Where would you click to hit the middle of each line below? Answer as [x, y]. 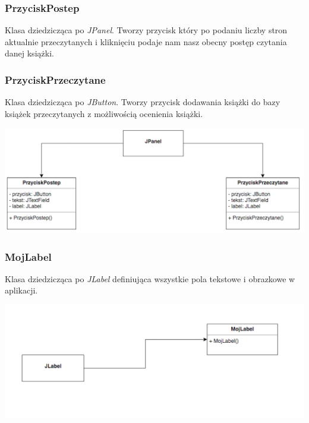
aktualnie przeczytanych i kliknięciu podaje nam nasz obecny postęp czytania [146, 41]
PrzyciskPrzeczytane [55, 79]
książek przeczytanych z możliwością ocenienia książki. [104, 113]
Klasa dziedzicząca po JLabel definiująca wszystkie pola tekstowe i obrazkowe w [150, 278]
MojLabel [28, 256]
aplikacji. [21, 290]
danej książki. [29, 53]
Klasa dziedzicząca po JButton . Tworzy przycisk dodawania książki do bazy [143, 102]
